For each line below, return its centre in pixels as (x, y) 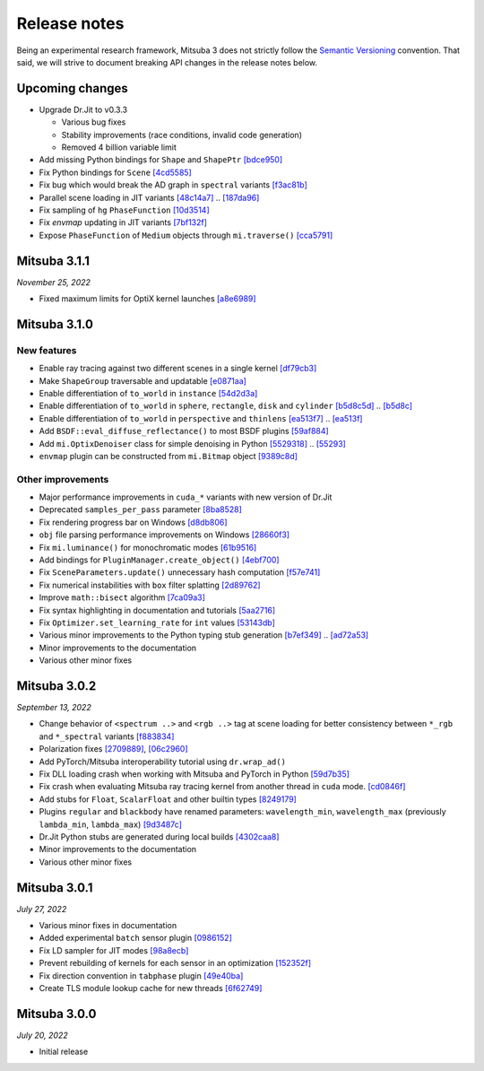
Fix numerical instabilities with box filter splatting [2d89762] (150, 585)
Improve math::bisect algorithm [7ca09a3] (122, 597)
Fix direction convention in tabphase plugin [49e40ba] (141, 975)
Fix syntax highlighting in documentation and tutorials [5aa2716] (157, 610)
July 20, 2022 (42, 1035)
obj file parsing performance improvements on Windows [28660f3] (164, 535)
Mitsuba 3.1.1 (53, 261)
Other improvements (63, 479)
